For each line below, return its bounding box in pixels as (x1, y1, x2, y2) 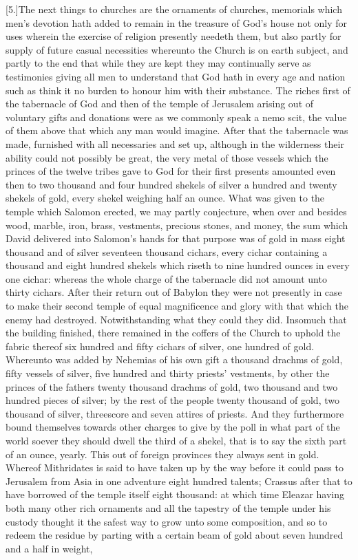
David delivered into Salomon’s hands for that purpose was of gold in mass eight (6, 231, 346, 246)
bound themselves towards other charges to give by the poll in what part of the (6, 420, 340, 434)
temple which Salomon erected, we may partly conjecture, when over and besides (6, 204, 347, 218)
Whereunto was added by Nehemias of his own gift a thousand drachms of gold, (6, 352, 343, 367)
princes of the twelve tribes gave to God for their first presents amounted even (6, 164, 336, 178)
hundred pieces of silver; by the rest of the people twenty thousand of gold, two (6, 393, 339, 407)
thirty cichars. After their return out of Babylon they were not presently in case (6, 285, 342, 299)
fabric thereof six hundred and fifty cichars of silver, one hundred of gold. (6, 338, 315, 353)
